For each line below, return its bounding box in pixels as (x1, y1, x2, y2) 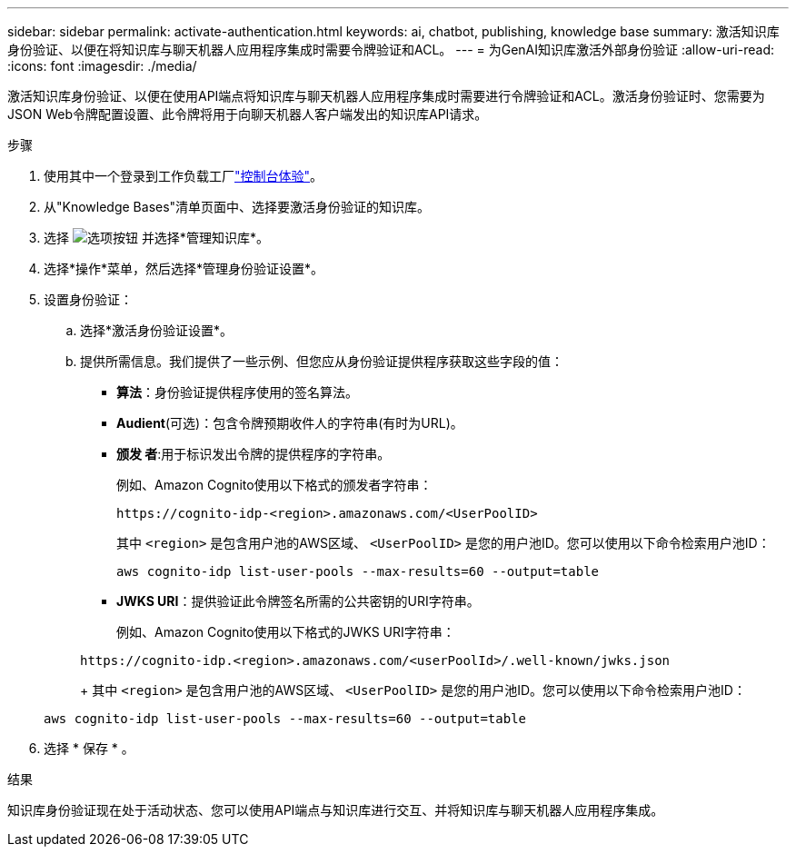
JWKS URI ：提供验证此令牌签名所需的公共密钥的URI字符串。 (116, 593, 480, 609)
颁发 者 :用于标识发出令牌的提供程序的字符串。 (116, 446, 391, 462)
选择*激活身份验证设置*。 (80, 323, 234, 338)
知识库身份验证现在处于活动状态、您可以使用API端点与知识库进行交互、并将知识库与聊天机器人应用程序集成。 (7, 802, 664, 818)
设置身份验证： (44, 292, 133, 307)
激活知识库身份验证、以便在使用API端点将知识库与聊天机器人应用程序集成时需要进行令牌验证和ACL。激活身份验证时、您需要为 (7, 88, 765, 104)
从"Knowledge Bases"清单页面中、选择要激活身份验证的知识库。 (44, 199, 431, 214)
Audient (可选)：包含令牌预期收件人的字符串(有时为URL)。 (116, 415, 463, 431)
